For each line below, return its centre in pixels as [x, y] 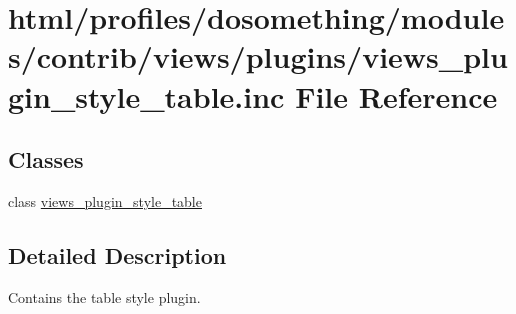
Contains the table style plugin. [104, 296]
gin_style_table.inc [146, 95]
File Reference [396, 95]
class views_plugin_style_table [105, 200]
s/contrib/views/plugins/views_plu [258, 56]
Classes [46, 159]
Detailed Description [117, 254]
